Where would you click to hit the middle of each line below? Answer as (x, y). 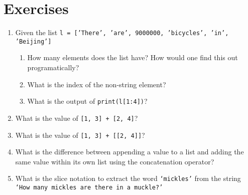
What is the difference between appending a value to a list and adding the (130, 152)
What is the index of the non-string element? (97, 84)
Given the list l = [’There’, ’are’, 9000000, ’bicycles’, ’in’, (122, 32)
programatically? (53, 67)
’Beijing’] (33, 41)
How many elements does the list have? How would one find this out (133, 57)
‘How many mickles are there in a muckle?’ (89, 188)
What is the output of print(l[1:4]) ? (87, 101)
